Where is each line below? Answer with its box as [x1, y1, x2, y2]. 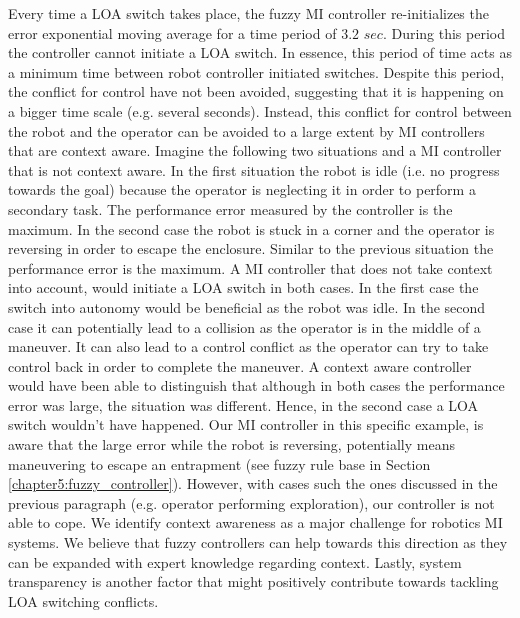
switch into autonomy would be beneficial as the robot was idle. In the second [8, 296, 486, 317]
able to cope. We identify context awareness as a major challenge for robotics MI [8, 512, 503, 533]
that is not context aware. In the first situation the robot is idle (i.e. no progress [8, 159, 500, 180]
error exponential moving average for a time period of [8, 22, 337, 43]
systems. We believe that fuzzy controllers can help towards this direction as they [8, 532, 508, 553]
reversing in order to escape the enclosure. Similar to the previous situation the [8, 238, 494, 259]
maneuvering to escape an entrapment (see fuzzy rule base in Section [8, 453, 431, 474]
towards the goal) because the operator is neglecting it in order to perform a [8, 179, 476, 200]
